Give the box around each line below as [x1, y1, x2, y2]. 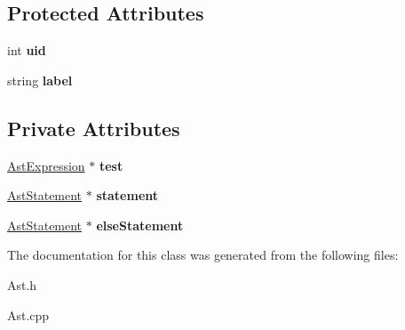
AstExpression [7, 156, 85, 174]
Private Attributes [7, 114, 180, 141]
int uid [7, 41, 46, 60]
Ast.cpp [7, 305, 50, 324]
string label [7, 70, 73, 89]
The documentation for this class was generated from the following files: [7, 245, 399, 264]
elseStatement [96, 215, 184, 234]
